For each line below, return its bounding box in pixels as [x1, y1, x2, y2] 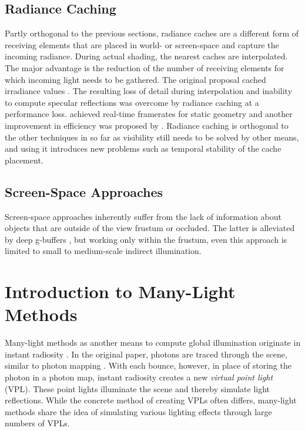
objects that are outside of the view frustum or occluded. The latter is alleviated [5, 222, 295, 234]
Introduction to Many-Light [5, 279, 236, 303]
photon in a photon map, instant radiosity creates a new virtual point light [5, 371, 273, 383]
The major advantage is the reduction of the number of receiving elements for [5, 61, 284, 73]
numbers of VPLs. [5, 417, 70, 429]
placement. [5, 153, 43, 166]
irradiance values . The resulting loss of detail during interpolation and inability [5, 85, 293, 97]
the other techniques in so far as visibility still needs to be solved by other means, [5, 131, 299, 143]
